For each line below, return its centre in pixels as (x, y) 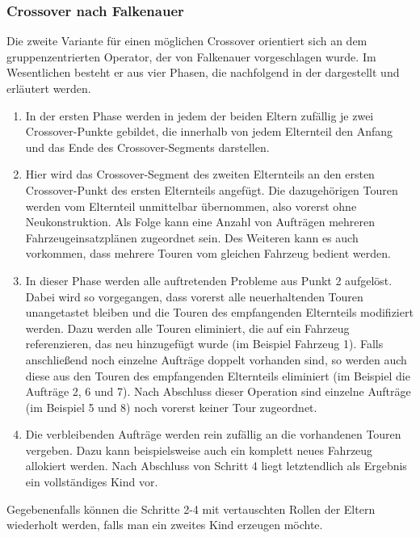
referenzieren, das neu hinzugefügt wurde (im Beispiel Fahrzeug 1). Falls (204, 344)
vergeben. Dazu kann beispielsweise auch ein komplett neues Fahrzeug (199, 450)
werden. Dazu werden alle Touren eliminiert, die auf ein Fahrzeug (187, 328)
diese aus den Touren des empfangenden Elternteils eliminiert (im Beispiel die (218, 375)
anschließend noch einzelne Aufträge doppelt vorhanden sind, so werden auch (216, 359)
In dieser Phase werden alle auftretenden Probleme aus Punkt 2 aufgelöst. (209, 280)
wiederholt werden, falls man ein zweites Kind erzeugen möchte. (165, 525)
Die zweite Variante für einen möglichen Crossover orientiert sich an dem (187, 41)
